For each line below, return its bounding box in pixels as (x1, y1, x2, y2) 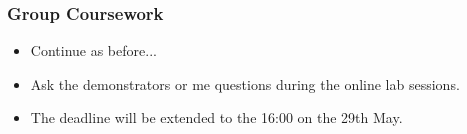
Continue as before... (30, 40, 157, 61)
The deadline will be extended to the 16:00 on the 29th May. (30, 107, 403, 128)
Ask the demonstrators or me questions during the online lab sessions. (30, 73, 460, 94)
